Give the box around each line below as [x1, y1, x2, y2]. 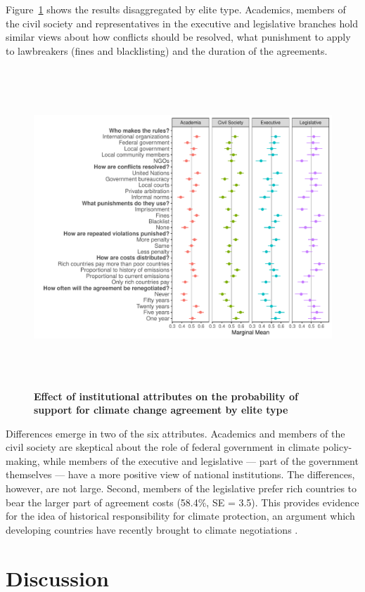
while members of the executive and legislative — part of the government [43, 453, 359, 468]
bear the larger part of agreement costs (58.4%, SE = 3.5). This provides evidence [6, 494, 359, 509]
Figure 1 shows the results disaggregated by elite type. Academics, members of [6, 2, 346, 16]
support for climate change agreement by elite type [34, 402, 288, 417]
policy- [322, 440, 352, 454]
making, [6, 453, 40, 468]
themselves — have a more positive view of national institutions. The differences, [6, 467, 355, 482]
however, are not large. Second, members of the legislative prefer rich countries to [6, 481, 357, 496]
